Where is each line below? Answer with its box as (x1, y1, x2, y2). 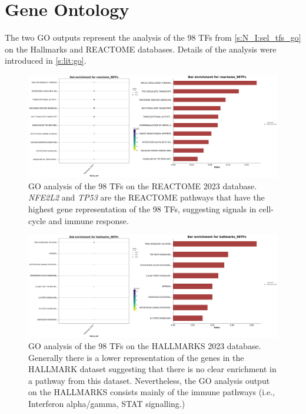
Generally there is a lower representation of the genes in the (28, 351, 244, 363)
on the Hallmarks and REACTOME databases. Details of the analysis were (5, 42, 277, 55)
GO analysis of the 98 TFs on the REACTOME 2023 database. (28, 179, 257, 192)
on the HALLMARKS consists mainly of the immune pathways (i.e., (28, 386, 275, 398)
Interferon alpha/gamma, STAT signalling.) (28, 397, 185, 410)
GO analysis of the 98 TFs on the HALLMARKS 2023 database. (28, 340, 261, 352)
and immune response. (48, 214, 129, 226)
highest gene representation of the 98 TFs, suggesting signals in (28, 203, 257, 215)
